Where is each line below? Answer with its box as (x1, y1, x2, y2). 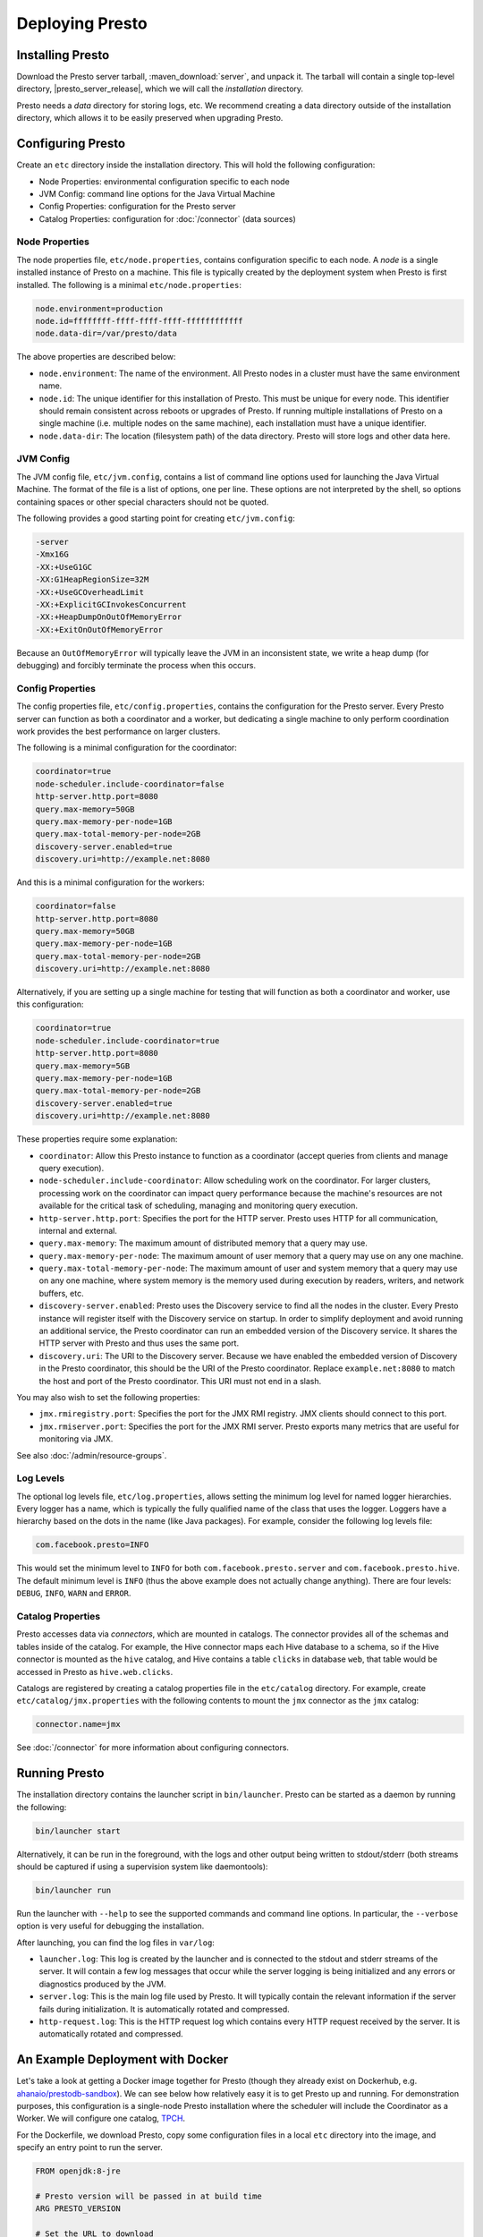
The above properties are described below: (16, 352, 176, 362)
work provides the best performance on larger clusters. (16, 726, 221, 737)
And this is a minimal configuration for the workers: (16, 877, 205, 888)
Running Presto (16, 1765, 105, 1781)
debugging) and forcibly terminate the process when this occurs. (16, 660, 257, 671)
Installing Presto (16, 47, 110, 63)
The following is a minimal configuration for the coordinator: (16, 743, 237, 753)
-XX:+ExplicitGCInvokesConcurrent (35, 600, 187, 609)
